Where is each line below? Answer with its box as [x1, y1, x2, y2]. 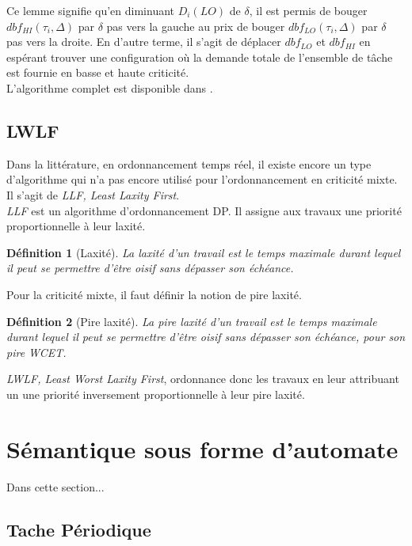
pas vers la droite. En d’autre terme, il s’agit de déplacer [6, 33, 281, 50]
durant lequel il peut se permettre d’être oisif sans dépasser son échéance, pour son [6, 328, 406, 345]
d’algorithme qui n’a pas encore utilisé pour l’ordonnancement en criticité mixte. [6, 171, 398, 188]
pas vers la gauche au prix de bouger [106, 17, 285, 34]
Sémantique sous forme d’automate [6, 432, 399, 464]
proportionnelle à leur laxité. [6, 218, 146, 234]
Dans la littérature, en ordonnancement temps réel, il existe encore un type [6, 155, 372, 172]
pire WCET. [6, 343, 67, 360]
